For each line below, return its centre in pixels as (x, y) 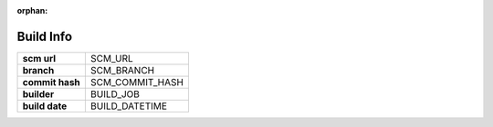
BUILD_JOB (115, 93)
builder (38, 93)
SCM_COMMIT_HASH (137, 82)
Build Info (45, 36)
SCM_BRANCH (122, 70)
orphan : (32, 10)
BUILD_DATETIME (129, 106)
